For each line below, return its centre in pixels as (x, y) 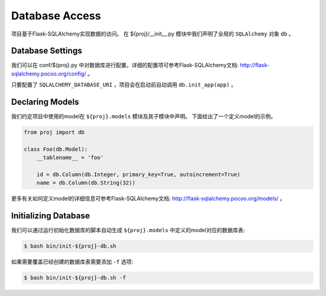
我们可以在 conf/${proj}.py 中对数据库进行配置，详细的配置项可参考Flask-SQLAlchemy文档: (125, 65)
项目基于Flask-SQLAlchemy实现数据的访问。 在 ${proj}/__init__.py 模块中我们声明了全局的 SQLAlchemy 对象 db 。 (152, 34)
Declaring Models (45, 102)
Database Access (56, 16)
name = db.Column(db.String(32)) (86, 183)
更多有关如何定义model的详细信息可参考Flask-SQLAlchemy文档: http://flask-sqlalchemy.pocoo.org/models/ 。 (149, 198)
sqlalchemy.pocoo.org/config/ (49, 74)
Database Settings (47, 51)
